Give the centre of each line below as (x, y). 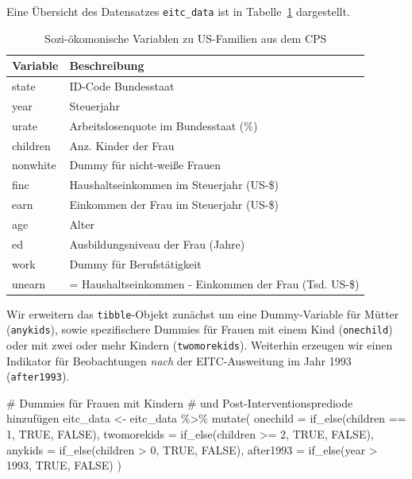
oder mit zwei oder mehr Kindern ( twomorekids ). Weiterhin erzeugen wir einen (200, 344)
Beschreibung (107, 66)
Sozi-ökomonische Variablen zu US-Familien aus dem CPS (186, 38)
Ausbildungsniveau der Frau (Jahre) (157, 243)
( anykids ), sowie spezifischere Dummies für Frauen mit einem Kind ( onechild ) (200, 329)
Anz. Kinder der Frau (122, 145)
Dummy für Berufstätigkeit (135, 263)
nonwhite (34, 165)
